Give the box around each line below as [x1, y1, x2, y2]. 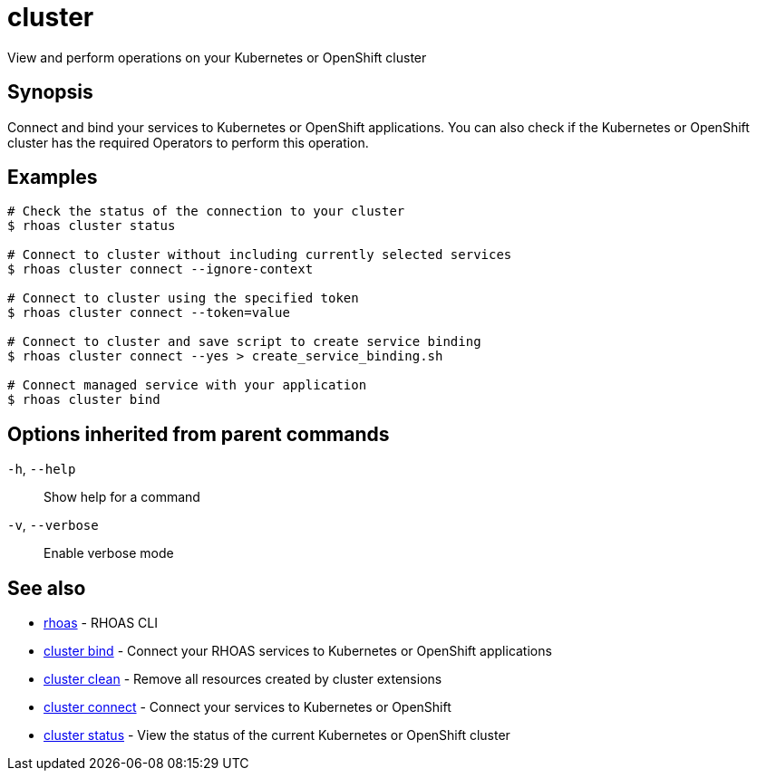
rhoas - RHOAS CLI [44, 615, 158, 631]
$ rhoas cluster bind [7, 392, 160, 408]
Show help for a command [44, 489, 200, 505]
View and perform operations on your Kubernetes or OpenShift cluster [7, 49, 427, 65]
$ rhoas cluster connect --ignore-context [7, 262, 314, 277]
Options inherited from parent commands [7, 422, 390, 446]
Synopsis [7, 81, 93, 104]
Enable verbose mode [44, 545, 174, 562]
